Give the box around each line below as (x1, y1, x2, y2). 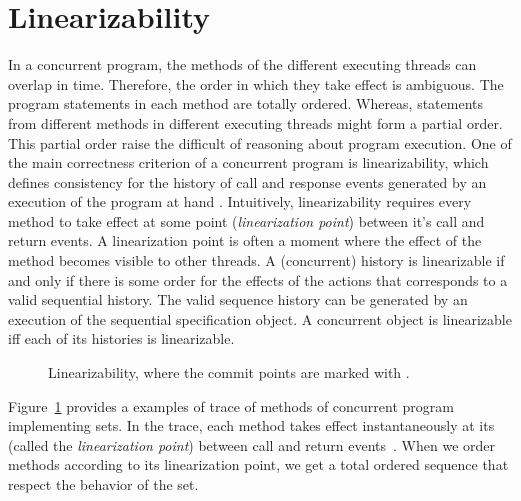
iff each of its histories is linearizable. (8, 328, 235, 349)
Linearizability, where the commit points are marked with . (48, 362, 410, 383)
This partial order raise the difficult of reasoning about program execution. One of (8, 132, 512, 153)
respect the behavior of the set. (8, 474, 199, 494)
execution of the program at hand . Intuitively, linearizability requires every (8, 191, 472, 212)
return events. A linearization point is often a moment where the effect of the (8, 230, 482, 251)
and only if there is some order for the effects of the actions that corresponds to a (8, 269, 508, 290)
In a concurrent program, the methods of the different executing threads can (8, 54, 477, 75)
